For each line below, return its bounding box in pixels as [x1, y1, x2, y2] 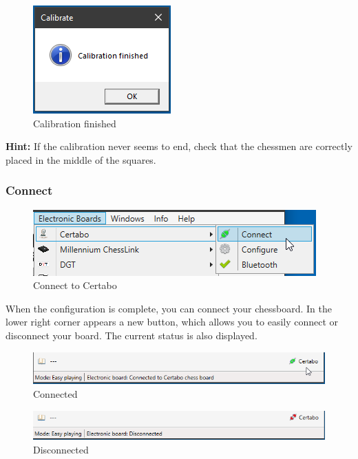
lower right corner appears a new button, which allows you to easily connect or [6, 314, 339, 329]
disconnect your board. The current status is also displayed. [6, 328, 257, 342]
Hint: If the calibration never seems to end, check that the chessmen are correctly [6, 139, 352, 153]
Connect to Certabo [33, 278, 117, 292]
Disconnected [33, 442, 89, 457]
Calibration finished [33, 116, 116, 130]
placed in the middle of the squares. [6, 152, 156, 167]
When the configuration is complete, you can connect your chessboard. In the [6, 301, 333, 315]
